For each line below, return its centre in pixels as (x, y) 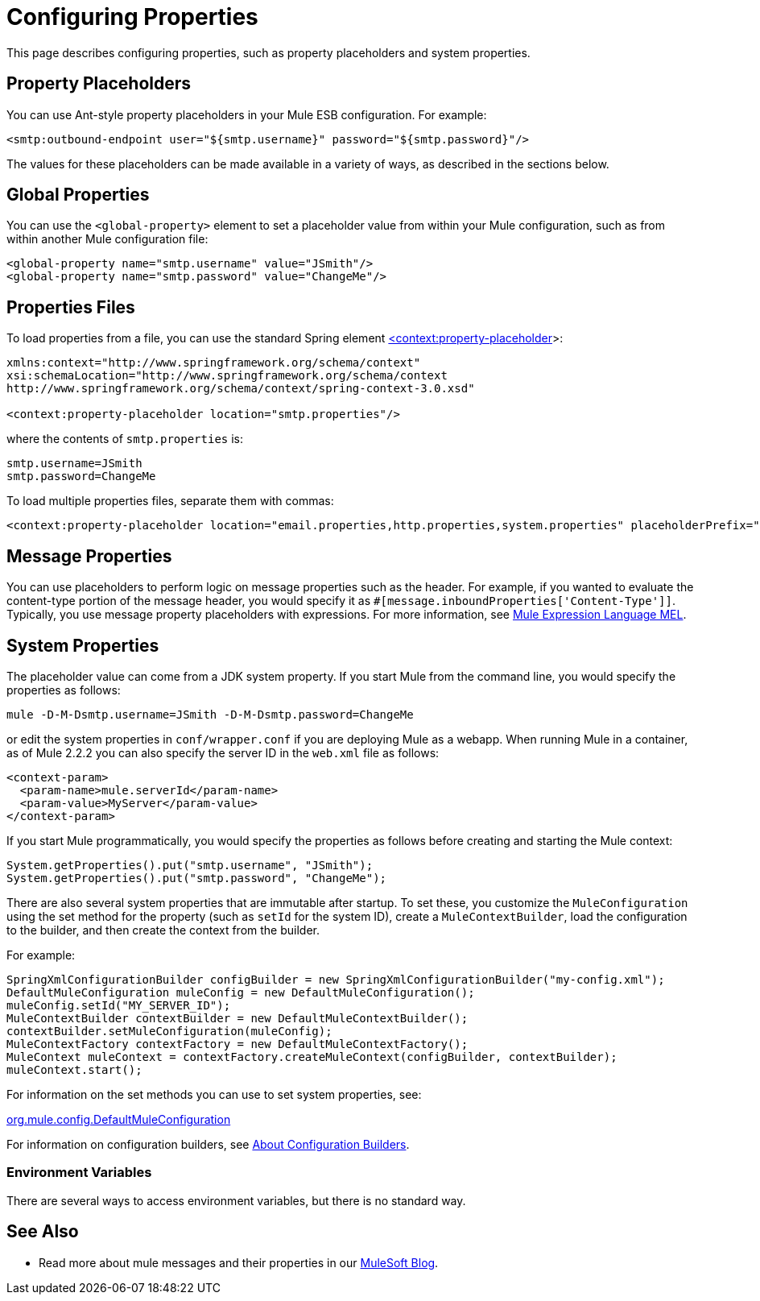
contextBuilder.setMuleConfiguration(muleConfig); (169, 1031)
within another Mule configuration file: (107, 239)
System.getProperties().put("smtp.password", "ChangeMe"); (197, 878)
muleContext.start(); (74, 1069)
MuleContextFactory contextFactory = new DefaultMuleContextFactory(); (237, 1044)
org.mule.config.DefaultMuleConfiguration (119, 1119)
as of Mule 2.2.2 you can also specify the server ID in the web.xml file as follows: (223, 752)
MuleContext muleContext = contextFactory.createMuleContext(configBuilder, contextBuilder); (312, 1057)
